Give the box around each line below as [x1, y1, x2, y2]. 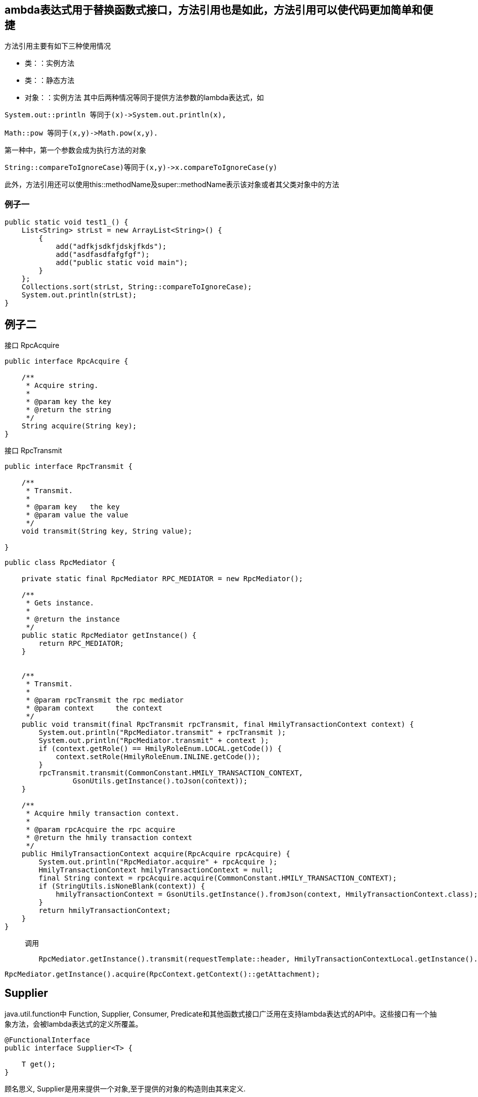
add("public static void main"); [56, 258, 188, 267]
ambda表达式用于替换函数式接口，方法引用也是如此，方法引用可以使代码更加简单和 [5, 4, 423, 16]
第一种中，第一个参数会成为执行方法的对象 [5, 146, 146, 155]
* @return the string [26, 406, 111, 414]
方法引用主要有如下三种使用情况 [5, 41, 111, 51]
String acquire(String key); [21, 422, 137, 430]
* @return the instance [26, 615, 120, 624]
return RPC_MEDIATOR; [38, 639, 124, 648]
